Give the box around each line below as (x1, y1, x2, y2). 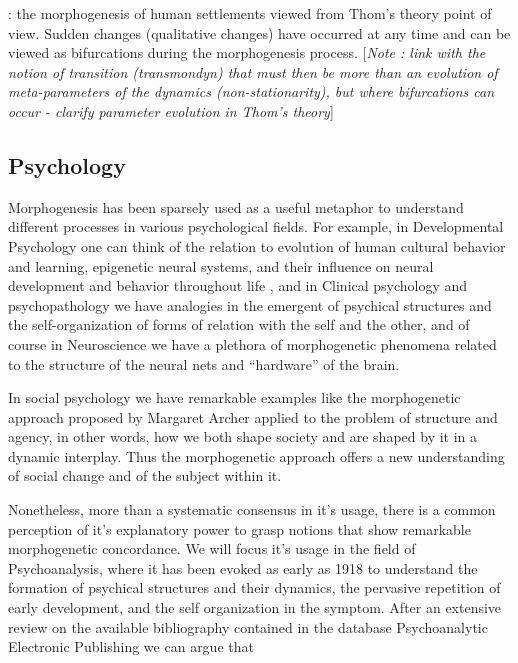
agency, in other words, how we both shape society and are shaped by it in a (8, 426, 478, 447)
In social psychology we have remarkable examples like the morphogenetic (8, 387, 461, 408)
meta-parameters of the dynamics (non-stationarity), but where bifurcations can (8, 81, 495, 102)
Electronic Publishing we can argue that (8, 636, 254, 657)
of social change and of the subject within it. (8, 465, 282, 486)
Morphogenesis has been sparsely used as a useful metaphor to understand (8, 196, 464, 217)
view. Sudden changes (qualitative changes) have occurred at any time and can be (8, 22, 511, 43)
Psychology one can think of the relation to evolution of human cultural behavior (8, 235, 506, 256)
